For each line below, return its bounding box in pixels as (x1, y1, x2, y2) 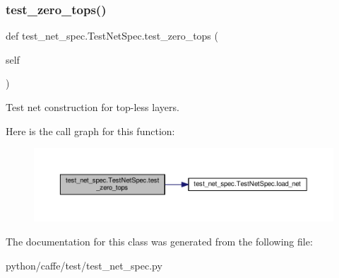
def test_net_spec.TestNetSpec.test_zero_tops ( (6, 28, 218, 43)
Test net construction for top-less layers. (6, 100, 179, 114)
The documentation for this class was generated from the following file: (6, 233, 313, 248)
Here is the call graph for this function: (6, 123, 175, 138)
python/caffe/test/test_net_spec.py (6, 257, 162, 272)
